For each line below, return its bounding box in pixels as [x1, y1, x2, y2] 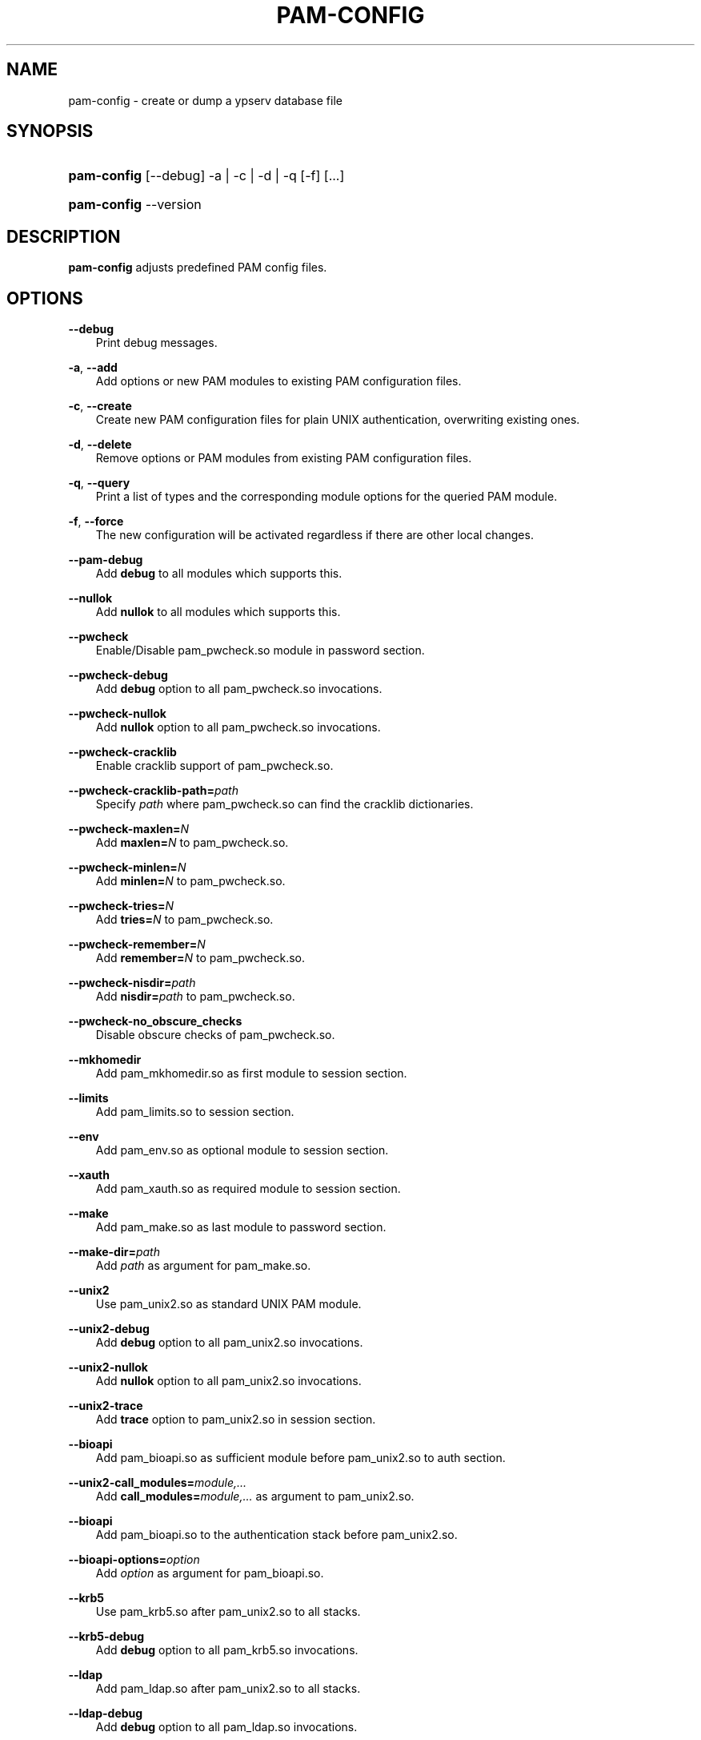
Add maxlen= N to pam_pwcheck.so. [95, 836, 289, 850]
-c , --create [68, 399, 132, 413]
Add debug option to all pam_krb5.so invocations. [95, 1643, 359, 1657]
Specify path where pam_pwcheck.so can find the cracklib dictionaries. [95, 797, 474, 812]
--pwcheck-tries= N [68, 899, 174, 913]
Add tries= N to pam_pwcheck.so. [95, 912, 274, 927]
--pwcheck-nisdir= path [68, 976, 196, 990]
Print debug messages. [95, 336, 218, 350]
